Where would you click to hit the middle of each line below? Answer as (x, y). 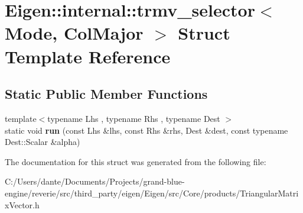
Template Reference (88, 56)
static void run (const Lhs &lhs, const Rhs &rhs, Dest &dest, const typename (146, 130)
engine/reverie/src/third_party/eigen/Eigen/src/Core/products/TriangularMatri (152, 193)
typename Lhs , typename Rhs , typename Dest (134, 118)
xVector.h (22, 204)
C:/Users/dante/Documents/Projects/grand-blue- (95, 181)
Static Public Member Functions (106, 94)
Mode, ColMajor (74, 33)
